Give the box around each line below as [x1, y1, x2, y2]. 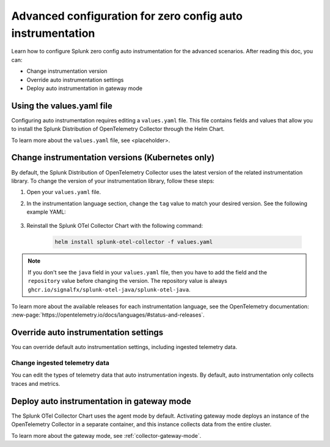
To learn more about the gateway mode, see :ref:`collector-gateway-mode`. [11, 432, 202, 439]
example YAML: [26, 208, 67, 216]
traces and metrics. [11, 380, 61, 387]
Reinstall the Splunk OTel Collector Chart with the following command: [26, 222, 204, 230]
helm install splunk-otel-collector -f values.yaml [54, 239, 213, 246]
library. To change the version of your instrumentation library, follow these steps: [11, 177, 215, 184]
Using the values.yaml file [11, 100, 112, 111]
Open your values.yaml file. [26, 189, 101, 196]
